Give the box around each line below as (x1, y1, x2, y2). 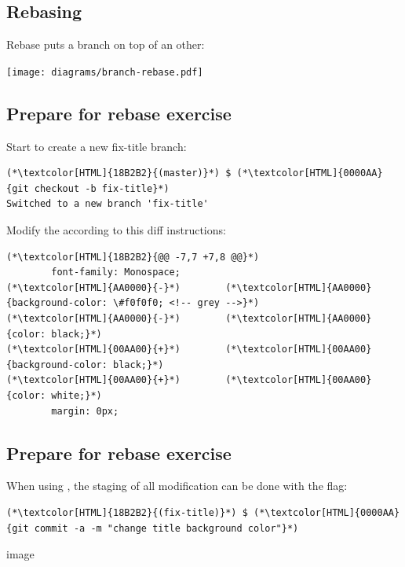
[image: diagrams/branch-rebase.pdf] (6, 66, 203, 78)
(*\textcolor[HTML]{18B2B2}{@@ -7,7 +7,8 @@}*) (6, 251, 260, 263)
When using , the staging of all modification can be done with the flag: (6, 477, 348, 494)
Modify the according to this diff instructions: (6, 222, 226, 238)
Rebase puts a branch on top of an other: (6, 36, 205, 53)
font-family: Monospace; (51, 267, 181, 278)
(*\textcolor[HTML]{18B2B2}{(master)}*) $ (6, 168, 232, 179)
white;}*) (51, 389, 102, 401)
